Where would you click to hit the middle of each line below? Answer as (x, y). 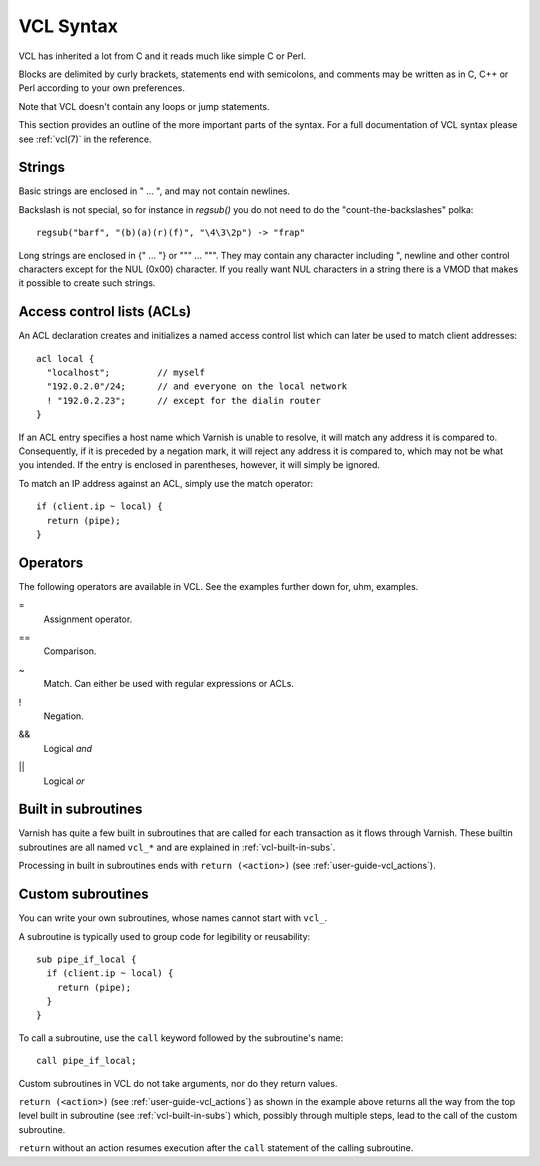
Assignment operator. (88, 619)
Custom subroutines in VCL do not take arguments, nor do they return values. (178, 1083)
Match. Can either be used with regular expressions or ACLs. (169, 684)
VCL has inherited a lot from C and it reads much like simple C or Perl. (162, 56)
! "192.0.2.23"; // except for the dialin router (184, 400)
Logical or (64, 781)
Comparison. (70, 651)
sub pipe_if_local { (86, 959)
